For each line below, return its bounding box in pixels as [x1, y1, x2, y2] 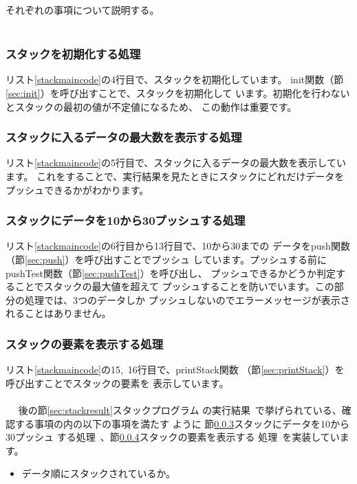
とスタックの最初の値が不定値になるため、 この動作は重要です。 [6, 99, 297, 113]
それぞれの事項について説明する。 [6, 3, 160, 16]
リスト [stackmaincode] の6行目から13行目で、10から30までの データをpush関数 [6, 239, 350, 253]
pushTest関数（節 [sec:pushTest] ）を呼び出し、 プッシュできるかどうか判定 [6, 265, 336, 280]
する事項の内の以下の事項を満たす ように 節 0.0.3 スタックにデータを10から [14, 416, 350, 430]
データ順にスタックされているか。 [21, 466, 176, 481]
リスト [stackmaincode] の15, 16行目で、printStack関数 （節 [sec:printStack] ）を [6, 362, 345, 377]
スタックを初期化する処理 [6, 45, 141, 63]
